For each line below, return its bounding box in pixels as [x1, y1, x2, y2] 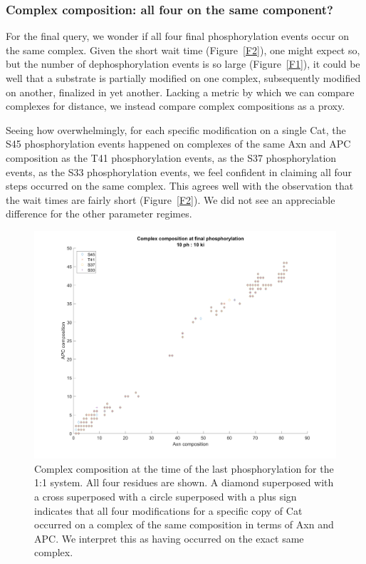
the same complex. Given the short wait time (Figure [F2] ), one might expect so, [6, 42, 360, 57]
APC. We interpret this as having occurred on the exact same [34, 530, 304, 545]
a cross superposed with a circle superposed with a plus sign [34, 488, 297, 503]
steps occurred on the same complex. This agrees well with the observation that [6, 178, 354, 193]
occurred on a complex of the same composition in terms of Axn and [34, 517, 334, 532]
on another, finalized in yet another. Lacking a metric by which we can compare [6, 84, 355, 99]
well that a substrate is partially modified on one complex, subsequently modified [6, 71, 361, 85]
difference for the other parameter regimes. [6, 206, 192, 221]
